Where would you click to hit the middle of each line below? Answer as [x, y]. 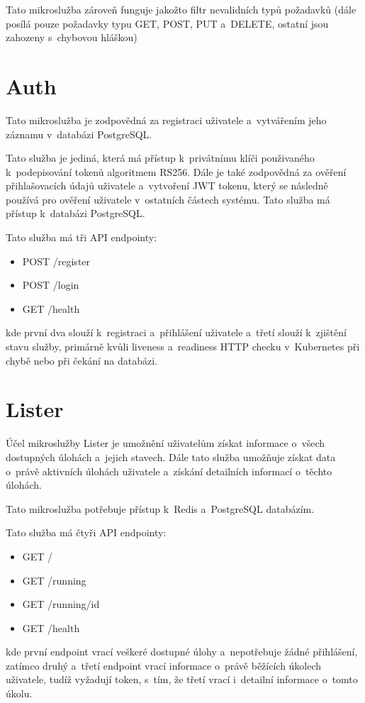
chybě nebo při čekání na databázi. [82, 360]
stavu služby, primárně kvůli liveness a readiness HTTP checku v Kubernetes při [183, 347]
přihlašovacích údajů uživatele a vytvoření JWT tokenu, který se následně [167, 186]
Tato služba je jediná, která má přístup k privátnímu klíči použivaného [160, 158]
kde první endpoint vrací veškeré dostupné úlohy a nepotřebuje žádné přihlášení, [182, 652]
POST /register [56, 261]
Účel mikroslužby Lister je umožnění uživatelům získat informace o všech [165, 443]
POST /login [51, 285]
